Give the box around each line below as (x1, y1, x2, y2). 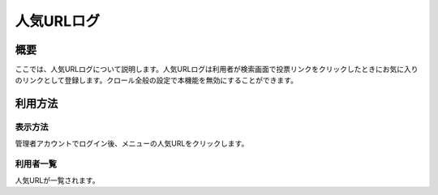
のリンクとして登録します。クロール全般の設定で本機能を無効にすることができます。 (15, 75, 298, 85)
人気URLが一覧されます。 (15, 175, 100, 185)
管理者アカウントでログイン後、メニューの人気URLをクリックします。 (15, 138, 249, 148)
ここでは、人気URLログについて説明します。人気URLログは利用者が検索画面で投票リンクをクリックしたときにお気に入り (15, 65, 419, 74)
